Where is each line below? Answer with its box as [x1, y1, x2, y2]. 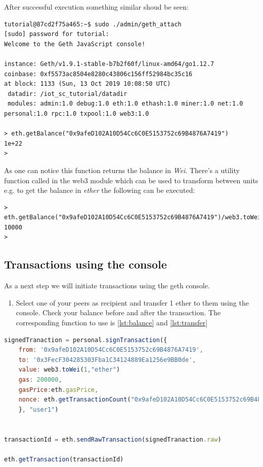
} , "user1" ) [18, 406, 59, 413]
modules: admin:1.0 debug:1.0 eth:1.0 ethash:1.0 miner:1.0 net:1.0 [8, 100, 243, 108]
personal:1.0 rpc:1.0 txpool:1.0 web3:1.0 [4, 110, 149, 117]
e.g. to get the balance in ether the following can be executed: [4, 185, 195, 195]
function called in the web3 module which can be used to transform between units [4, 175, 258, 185]
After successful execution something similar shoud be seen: [4, 2, 189, 12]
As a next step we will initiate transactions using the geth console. [4, 280, 210, 291]
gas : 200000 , [18, 376, 62, 384]
